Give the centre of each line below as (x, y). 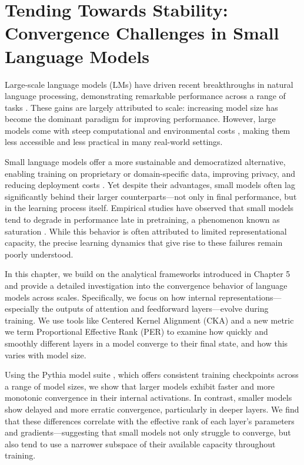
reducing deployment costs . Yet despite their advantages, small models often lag (150, 185)
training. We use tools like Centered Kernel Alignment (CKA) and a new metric (149, 320)
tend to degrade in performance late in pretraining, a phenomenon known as (142, 220)
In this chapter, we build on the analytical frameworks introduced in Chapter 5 (148, 274)
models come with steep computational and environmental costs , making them (148, 130)
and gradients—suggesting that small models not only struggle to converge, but (148, 432)
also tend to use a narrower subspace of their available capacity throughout (140, 443)
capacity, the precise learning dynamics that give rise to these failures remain (144, 243)
